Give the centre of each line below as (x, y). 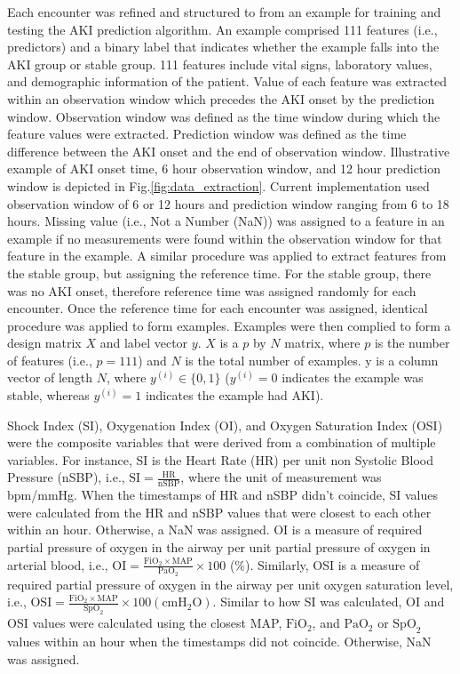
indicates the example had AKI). (234, 395)
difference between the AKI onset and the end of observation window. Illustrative (229, 151)
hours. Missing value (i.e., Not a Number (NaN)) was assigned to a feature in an (226, 221)
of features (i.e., (50, 360)
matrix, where (322, 343)
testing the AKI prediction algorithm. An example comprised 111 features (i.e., (222, 29)
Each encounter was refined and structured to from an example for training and (224, 12)
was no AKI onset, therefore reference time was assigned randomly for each (212, 290)
